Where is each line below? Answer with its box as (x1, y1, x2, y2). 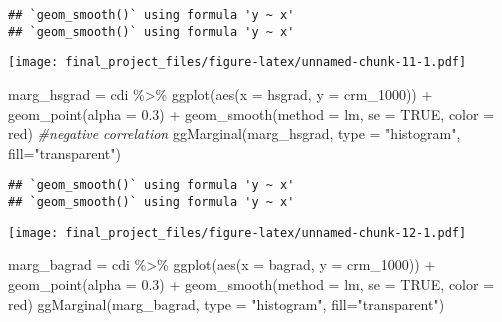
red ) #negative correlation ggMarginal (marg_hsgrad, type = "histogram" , (8, 123, 461, 144)
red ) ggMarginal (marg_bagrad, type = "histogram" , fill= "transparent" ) (8, 293, 445, 314)
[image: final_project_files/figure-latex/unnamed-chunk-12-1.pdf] (8, 225, 467, 240)
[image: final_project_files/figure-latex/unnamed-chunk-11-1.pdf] (8, 55, 467, 70)
